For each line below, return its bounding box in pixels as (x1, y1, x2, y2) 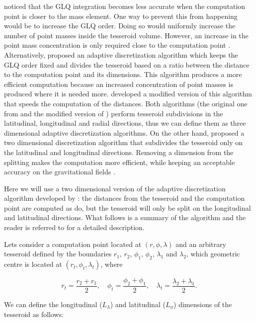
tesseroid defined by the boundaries (4, 248, 112, 259)
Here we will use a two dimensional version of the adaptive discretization (4, 183, 226, 193)
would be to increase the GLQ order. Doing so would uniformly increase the (4, 20, 236, 31)
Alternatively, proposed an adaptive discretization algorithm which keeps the (4, 49, 238, 60)
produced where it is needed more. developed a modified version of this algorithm (4, 88, 253, 99)
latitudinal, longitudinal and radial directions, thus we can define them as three (4, 118, 246, 128)
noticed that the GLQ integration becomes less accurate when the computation (4, 1, 246, 11)
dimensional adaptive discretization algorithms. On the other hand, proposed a (4, 127, 245, 138)
